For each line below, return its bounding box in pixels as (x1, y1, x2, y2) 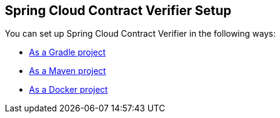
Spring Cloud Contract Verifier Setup (5, 3, 232, 18)
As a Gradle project (29, 47, 106, 58)
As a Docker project (29, 84, 108, 95)
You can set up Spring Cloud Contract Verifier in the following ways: (5, 28, 276, 39)
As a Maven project (29, 66, 106, 76)
